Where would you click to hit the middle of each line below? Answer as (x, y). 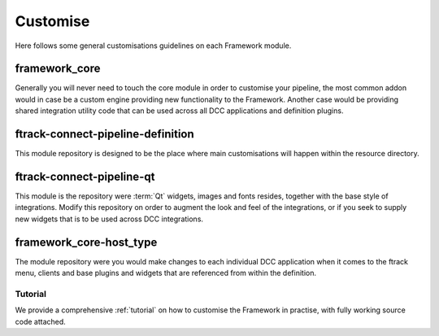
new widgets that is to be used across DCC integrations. (109, 219)
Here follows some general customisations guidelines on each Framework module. (153, 46)
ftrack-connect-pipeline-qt (85, 176)
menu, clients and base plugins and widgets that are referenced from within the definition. (166, 273)
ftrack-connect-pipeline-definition (104, 134)
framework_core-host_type (86, 242)
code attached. (41, 321)
